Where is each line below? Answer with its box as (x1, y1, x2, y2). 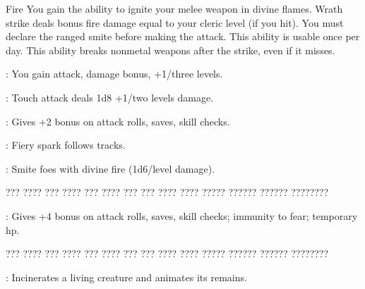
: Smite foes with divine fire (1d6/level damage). (6, 161, 215, 176)
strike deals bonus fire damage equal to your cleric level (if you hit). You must (6, 15, 344, 30)
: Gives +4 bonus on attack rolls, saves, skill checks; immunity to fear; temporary (6, 208, 358, 223)
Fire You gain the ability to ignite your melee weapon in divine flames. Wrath (6, 1, 343, 16)
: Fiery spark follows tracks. (6, 137, 126, 152)
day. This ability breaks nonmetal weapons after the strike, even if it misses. (6, 42, 335, 57)
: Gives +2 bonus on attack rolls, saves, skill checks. (6, 113, 230, 128)
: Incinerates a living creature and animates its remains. (6, 269, 247, 284)
